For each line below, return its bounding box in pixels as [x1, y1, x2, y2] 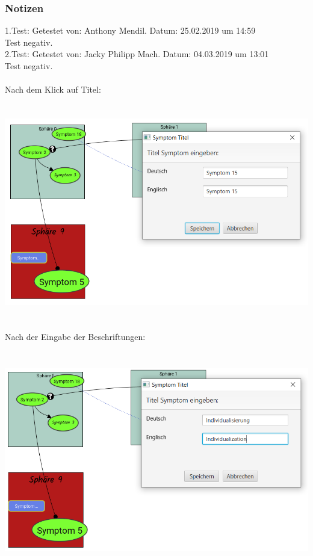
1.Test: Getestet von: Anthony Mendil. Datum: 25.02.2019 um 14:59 [5, 24, 256, 37]
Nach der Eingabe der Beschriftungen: [5, 330, 146, 343]
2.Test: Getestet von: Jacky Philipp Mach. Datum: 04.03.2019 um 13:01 [5, 48, 269, 60]
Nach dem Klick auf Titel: [5, 83, 101, 96]
